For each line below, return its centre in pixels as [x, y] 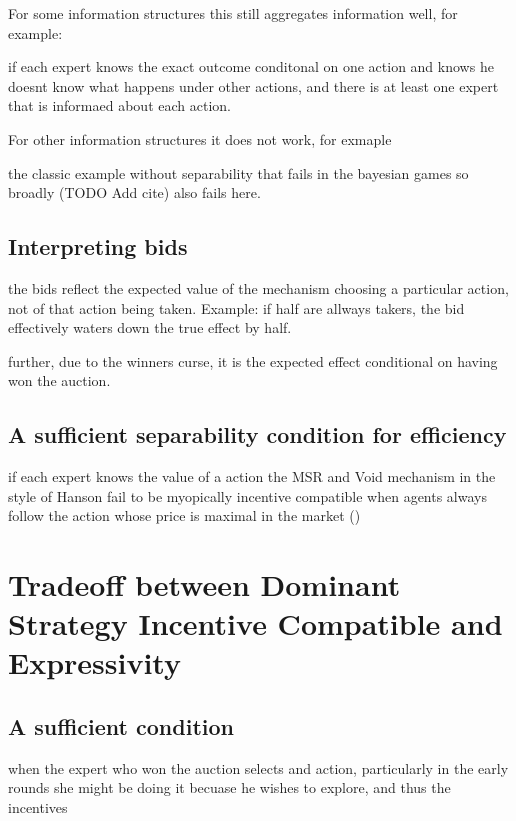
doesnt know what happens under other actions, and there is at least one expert [253, 85]
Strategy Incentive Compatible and [255, 623]
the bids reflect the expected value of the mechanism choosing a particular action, [258, 287]
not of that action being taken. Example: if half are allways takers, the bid [236, 307]
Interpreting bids [98, 246]
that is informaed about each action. [119, 105]
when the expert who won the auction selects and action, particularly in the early [258, 767]
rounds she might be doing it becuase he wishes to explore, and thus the [229, 787]
